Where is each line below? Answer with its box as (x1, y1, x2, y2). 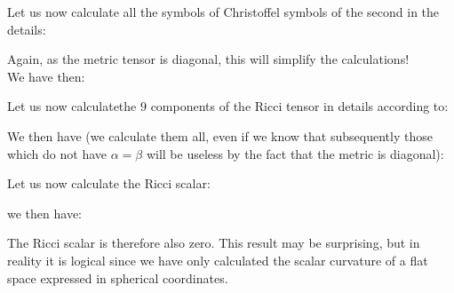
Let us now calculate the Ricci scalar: (7, 174, 211, 193)
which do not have (7, 144, 107, 162)
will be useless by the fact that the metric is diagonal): (146, 144, 444, 162)
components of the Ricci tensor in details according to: (150, 97, 449, 115)
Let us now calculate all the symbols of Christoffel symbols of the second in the (7, 3, 440, 20)
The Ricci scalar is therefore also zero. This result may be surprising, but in (7, 234, 420, 252)
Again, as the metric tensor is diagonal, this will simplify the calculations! (7, 50, 410, 68)
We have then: (7, 67, 85, 85)
